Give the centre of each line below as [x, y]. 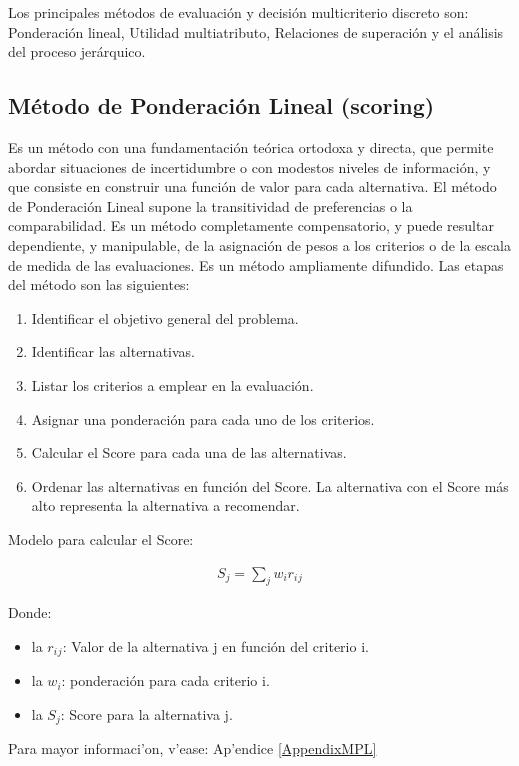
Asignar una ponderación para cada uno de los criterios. [203, 418]
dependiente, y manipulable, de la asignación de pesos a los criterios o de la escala [259, 244]
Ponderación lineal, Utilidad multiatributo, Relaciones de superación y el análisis [256, 31]
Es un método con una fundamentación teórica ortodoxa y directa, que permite [251, 146]
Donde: [30, 612]
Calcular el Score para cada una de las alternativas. [189, 452]
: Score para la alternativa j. [146, 713]
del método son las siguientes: [99, 284]
